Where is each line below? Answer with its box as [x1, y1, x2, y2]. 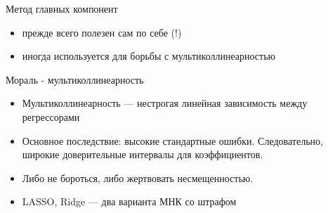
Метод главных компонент [6, 1, 118, 15]
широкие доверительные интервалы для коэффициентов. [22, 147, 263, 162]
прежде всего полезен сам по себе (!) [22, 25, 182, 39]
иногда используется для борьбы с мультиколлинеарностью [22, 49, 276, 63]
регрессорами [22, 109, 80, 124]
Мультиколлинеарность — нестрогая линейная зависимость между [22, 96, 308, 110]
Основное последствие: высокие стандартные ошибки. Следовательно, [22, 133, 323, 148]
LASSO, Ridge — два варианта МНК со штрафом [22, 194, 237, 209]
